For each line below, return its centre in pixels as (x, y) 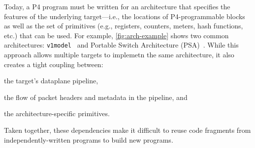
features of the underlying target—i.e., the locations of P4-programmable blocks (125, 16)
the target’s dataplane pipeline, (51, 81)
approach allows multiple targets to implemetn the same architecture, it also (119, 55)
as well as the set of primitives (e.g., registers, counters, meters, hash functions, (124, 26)
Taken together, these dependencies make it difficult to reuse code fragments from (127, 130)
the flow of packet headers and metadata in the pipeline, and (96, 97)
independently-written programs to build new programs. (89, 139)
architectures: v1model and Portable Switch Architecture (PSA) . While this (121, 45)
